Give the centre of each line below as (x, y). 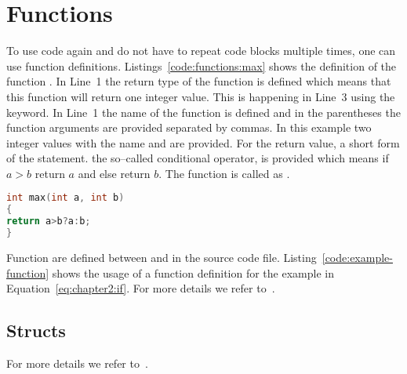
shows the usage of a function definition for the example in (193, 272)
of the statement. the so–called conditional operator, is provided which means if (198, 158)
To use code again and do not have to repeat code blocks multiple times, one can (201, 51)
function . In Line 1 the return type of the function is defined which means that (199, 81)
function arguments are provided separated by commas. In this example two (189, 127)
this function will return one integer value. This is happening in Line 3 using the (201, 96)
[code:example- (357, 257)
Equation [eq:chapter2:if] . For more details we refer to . (141, 288)
